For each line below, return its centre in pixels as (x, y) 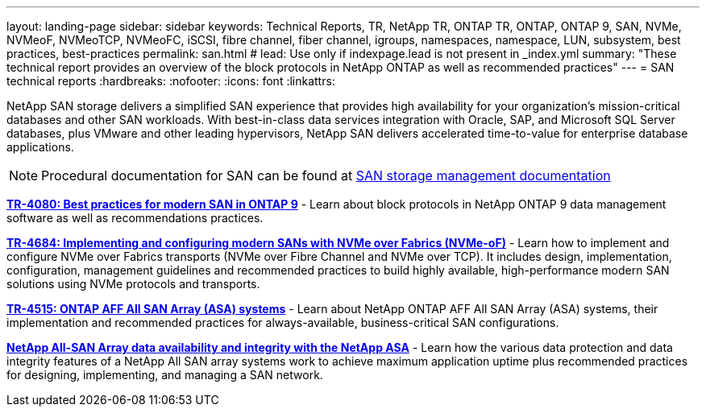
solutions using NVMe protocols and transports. (133, 284)
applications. (40, 147)
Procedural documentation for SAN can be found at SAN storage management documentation (326, 176)
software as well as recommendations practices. (135, 218)
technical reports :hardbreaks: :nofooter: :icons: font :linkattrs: (171, 81)
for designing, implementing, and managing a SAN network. (165, 375)
